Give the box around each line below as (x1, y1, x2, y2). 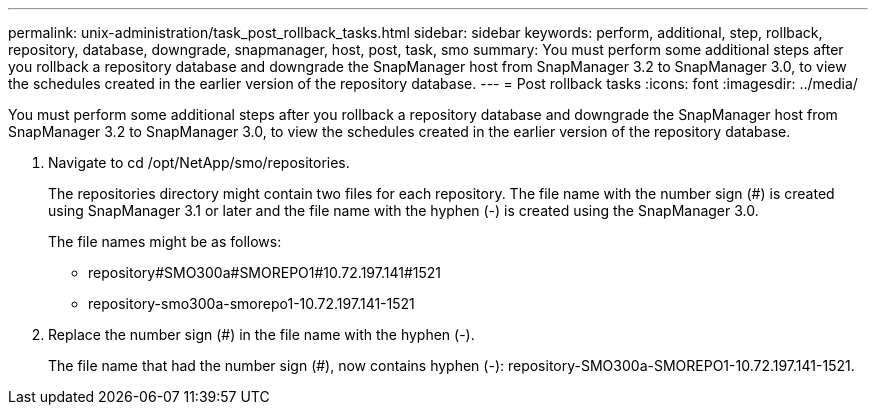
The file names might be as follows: (48, 233, 282, 250)
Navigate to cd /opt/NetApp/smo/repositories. (48, 154, 350, 171)
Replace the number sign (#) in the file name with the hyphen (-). (48, 326, 475, 343)
